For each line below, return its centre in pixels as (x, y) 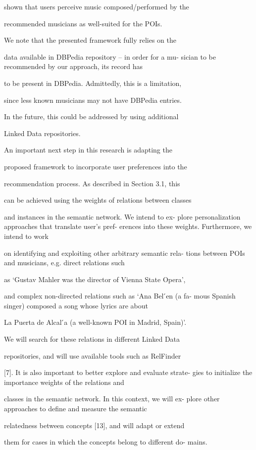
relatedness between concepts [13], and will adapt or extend (94, 425)
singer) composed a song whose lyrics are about (76, 305)
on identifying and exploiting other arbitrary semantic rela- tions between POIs (125, 253)
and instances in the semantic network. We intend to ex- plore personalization (122, 216)
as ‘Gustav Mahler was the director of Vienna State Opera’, (95, 279)
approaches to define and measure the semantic (76, 409)
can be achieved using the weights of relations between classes (98, 200)
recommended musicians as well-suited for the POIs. (83, 23)
